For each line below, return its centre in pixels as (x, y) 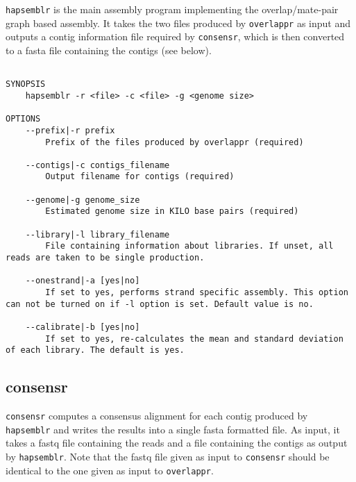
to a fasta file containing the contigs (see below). (109, 50)
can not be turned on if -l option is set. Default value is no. (160, 304)
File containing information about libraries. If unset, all (189, 246)
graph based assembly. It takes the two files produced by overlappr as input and (178, 23)
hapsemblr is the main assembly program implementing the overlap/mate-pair (172, 9)
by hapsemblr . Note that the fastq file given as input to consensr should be (168, 457)
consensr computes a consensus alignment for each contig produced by (157, 416)
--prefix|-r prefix (70, 130)
